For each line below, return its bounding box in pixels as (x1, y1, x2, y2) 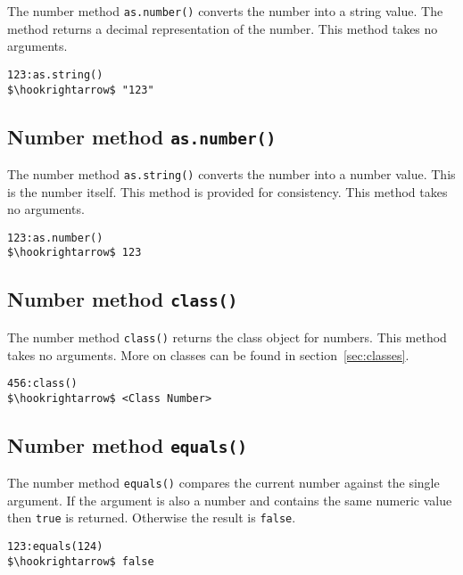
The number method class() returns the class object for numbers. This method (7, 327, 447, 346)
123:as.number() (7, 231, 103, 244)
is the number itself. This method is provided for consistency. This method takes (7, 182, 448, 201)
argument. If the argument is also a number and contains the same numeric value (7, 490, 452, 509)
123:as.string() (7, 68, 103, 81)
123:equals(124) (7, 540, 103, 554)
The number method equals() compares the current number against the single (7, 473, 440, 492)
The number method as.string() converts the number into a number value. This (7, 164, 456, 183)
